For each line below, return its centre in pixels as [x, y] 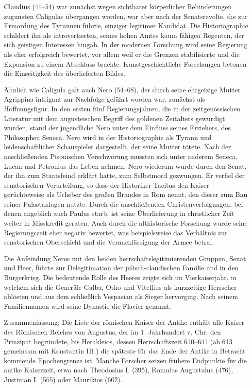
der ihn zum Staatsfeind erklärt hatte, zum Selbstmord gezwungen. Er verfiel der [125, 175]
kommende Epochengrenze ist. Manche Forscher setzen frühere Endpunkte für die [126, 360]
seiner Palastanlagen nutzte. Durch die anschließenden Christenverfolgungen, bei [124, 203]
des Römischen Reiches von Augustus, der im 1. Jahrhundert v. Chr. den [112, 332]
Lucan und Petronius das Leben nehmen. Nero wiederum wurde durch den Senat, [125, 166]
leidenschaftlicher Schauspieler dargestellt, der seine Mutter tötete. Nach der [118, 147]
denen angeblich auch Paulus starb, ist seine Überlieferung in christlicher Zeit [119, 213]
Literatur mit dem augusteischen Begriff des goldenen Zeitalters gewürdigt [115, 118]
